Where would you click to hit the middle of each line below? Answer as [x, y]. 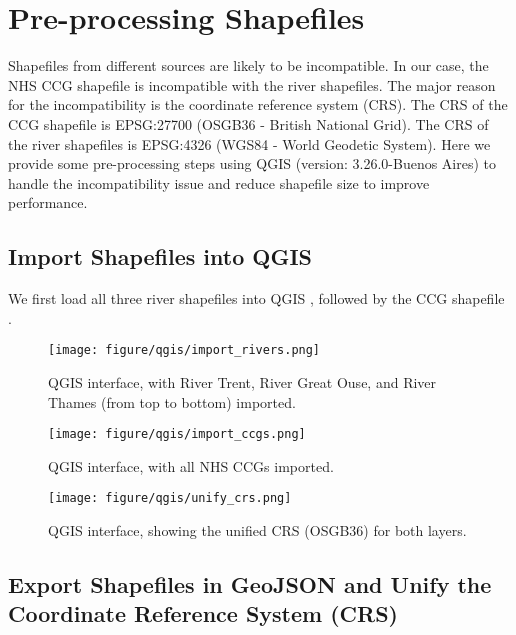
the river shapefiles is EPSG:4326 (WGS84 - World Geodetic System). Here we [249, 143]
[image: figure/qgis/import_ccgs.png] [177, 434]
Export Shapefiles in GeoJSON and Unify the [250, 584]
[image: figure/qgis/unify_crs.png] [170, 498]
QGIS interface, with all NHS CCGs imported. [191, 465]
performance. [48, 202]
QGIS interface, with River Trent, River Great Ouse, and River [242, 381]
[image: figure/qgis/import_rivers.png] [184, 350]
